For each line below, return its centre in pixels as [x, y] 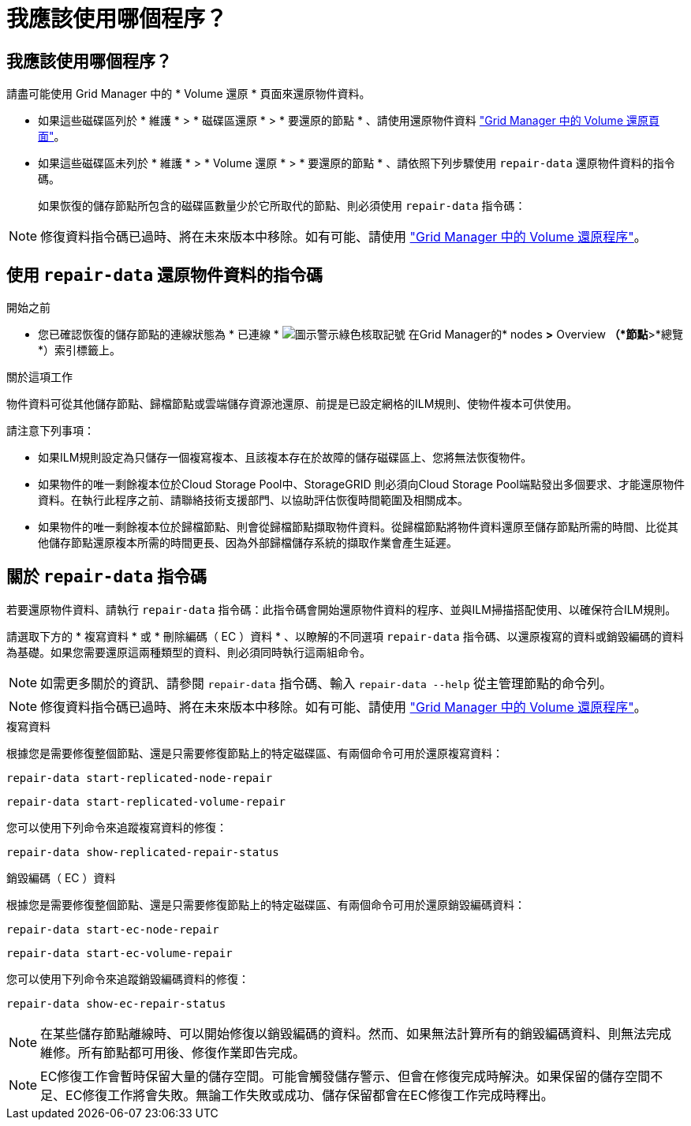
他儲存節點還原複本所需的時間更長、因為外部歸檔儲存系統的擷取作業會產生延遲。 [248, 543]
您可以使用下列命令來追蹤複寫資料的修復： [117, 827]
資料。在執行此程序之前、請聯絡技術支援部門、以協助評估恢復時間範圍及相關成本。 [253, 500]
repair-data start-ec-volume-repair [120, 953]
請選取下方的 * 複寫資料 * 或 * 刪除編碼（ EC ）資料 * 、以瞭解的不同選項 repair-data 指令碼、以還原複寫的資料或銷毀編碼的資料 [345, 636]
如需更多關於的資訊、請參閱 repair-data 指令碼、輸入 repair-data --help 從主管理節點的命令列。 [327, 683]
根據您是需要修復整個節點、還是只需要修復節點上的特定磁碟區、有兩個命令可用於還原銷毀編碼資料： [266, 904]
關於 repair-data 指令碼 [107, 577]
